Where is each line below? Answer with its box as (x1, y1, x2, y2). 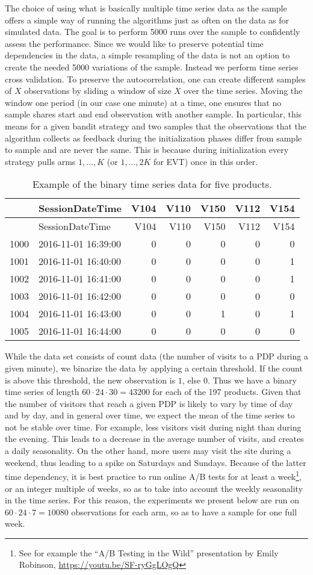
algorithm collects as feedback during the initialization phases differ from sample (5, 131, 302, 144)
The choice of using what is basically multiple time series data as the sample (5, 2, 287, 14)
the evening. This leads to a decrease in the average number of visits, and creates (5, 432, 304, 445)
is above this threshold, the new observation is (5, 373, 176, 386)
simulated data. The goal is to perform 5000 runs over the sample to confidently (5, 25, 300, 38)
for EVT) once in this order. (153, 155, 258, 167)
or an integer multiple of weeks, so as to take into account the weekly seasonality (5, 482, 303, 494)
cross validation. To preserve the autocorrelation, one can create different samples (5, 72, 306, 85)
